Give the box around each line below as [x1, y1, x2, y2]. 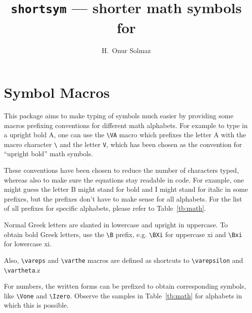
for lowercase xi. [4, 239, 52, 249]
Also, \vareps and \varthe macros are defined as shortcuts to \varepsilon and [4, 255, 243, 265]
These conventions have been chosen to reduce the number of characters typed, [4, 165, 239, 175]
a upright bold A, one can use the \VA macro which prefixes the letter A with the [4, 129, 246, 140]
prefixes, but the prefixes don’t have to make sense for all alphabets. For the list [4, 193, 242, 203]
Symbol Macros [4, 82, 110, 102]
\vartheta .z [4, 264, 40, 275]
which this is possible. [4, 300, 69, 310]
